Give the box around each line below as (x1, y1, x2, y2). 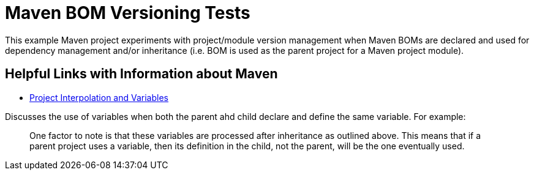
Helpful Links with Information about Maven (5, 66, 278, 82)
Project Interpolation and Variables (29, 92, 168, 103)
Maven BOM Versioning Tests (5, 2, 250, 23)
